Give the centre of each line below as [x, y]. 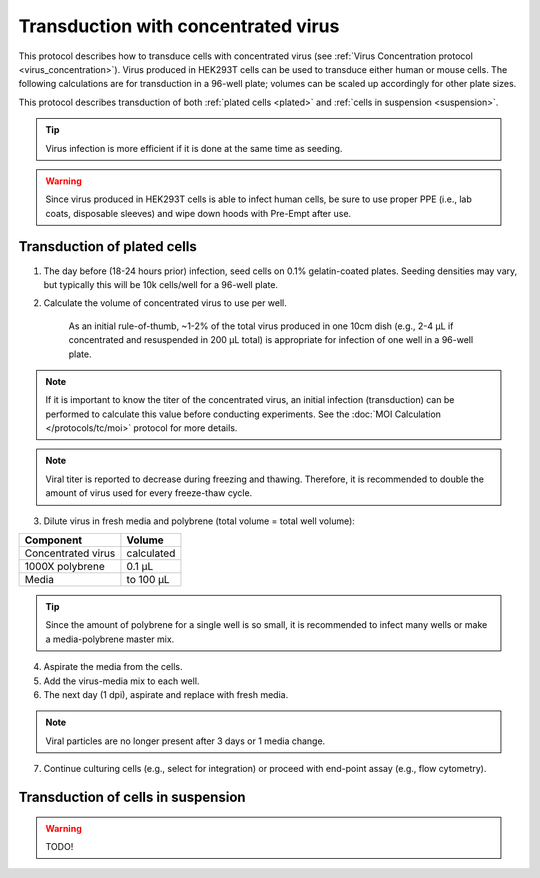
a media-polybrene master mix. [110, 639]
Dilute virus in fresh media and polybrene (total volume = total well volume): [199, 521]
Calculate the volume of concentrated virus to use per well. [165, 303]
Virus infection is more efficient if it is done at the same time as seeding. [194, 148]
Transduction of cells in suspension [132, 796]
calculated [151, 553]
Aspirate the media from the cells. [113, 667]
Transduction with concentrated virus [179, 26]
